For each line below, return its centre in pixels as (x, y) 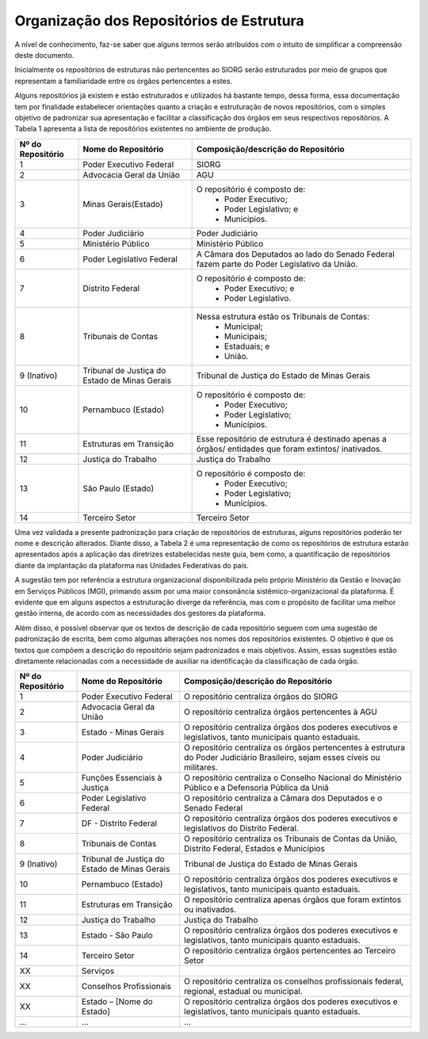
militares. (201, 767)
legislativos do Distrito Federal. (241, 828)
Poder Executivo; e (259, 288)
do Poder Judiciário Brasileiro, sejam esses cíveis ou (282, 758)
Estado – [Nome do (117, 1002)
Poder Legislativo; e (261, 208)
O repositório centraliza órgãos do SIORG (261, 697)
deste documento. (44, 55)
